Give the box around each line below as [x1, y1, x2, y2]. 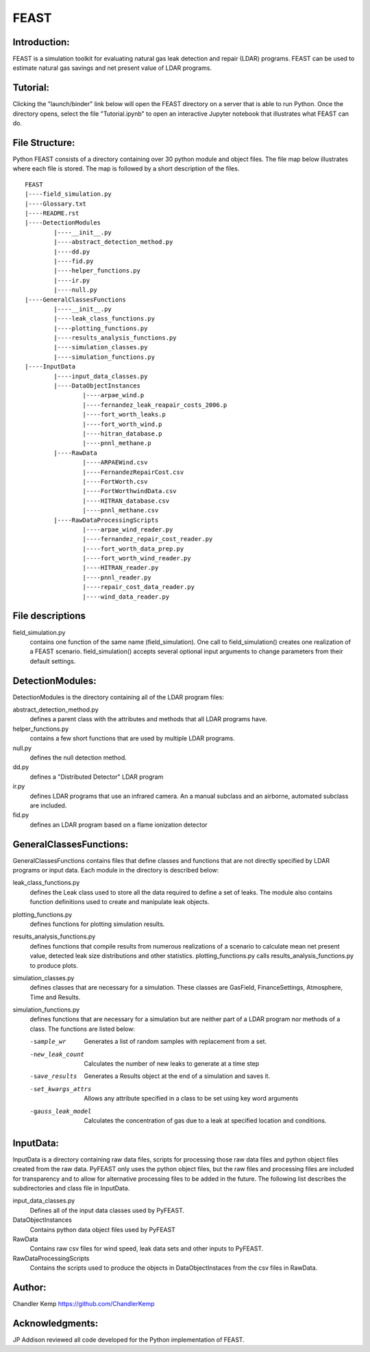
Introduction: [12, 36, 70, 48]
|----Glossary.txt [25, 199, 87, 208]
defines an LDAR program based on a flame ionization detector [29, 821, 208, 829]
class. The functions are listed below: [29, 1025, 136, 1033]
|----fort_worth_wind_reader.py [82, 555, 191, 562]
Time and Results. [29, 993, 81, 1001]
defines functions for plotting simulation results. [29, 920, 165, 928]
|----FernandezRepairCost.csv [82, 468, 184, 476]
